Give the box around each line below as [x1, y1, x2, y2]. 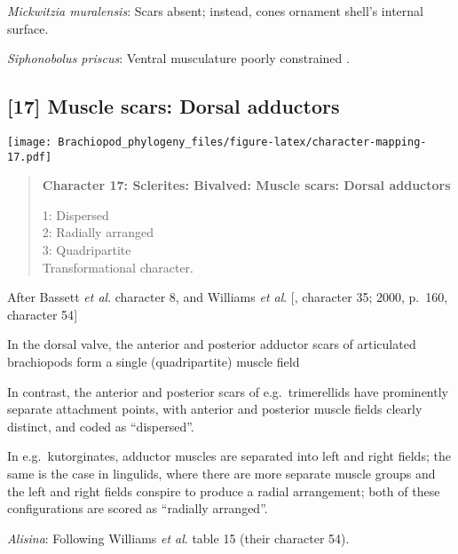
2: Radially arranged [42, 223, 154, 241]
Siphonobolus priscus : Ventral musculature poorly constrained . [7, 49, 350, 67]
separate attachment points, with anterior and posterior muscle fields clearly [7, 400, 422, 418]
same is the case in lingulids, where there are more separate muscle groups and [7, 464, 436, 483]
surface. [7, 19, 49, 37]
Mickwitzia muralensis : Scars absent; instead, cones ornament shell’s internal [7, 2, 423, 20]
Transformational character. [42, 257, 193, 276]
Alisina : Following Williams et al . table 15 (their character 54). [7, 528, 350, 547]
